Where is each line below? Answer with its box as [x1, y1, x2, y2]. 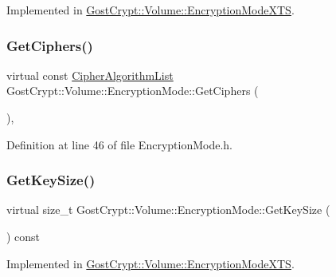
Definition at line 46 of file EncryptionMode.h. [6, 136, 232, 152]
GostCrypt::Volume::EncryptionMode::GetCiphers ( [6, 82, 259, 99]
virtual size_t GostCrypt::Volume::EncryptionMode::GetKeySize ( [6, 201, 330, 218]
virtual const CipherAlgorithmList [6, 66, 174, 83]
